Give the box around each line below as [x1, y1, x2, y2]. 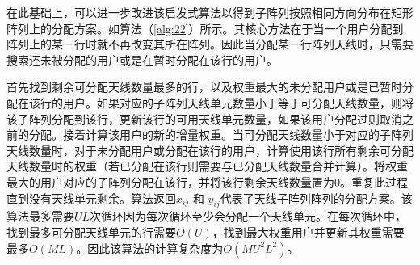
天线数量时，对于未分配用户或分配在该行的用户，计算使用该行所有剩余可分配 [6, 141, 414, 158]
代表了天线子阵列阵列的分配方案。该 [220, 189, 413, 206]
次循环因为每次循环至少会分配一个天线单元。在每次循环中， [90, 208, 407, 225]
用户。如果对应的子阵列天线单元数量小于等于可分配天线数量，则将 [62, 94, 414, 111]
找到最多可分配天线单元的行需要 [6, 223, 176, 240]
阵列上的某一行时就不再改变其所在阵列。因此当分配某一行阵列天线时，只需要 [6, 36, 414, 53]
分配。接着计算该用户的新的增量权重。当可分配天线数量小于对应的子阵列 [28, 126, 414, 143]
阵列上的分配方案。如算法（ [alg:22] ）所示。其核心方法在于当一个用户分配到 [6, 19, 404, 36]
